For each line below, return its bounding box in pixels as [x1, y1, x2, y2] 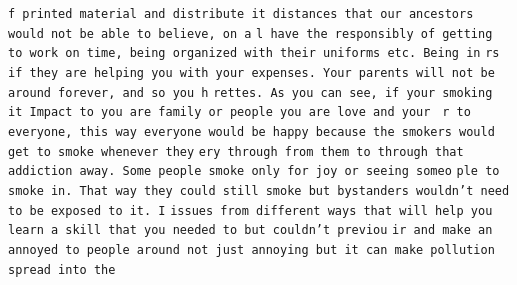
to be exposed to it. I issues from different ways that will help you [8, 203, 493, 218]
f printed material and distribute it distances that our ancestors [8, 7, 474, 21]
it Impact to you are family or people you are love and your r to [8, 105, 471, 120]
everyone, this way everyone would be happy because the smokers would [8, 124, 495, 139]
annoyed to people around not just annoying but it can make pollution [8, 242, 495, 257]
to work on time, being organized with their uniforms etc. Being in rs [8, 46, 500, 61]
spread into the [8, 262, 116, 277]
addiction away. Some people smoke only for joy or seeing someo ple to [8, 164, 500, 179]
